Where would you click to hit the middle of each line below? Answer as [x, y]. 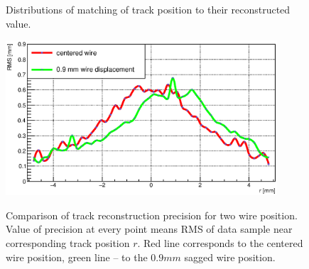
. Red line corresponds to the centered [220, 242]
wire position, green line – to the [77, 257]
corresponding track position [68, 242]
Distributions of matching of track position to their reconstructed [148, 9]
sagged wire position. [230, 257]
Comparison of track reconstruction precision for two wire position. [152, 215]
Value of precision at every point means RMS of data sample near [149, 229]
